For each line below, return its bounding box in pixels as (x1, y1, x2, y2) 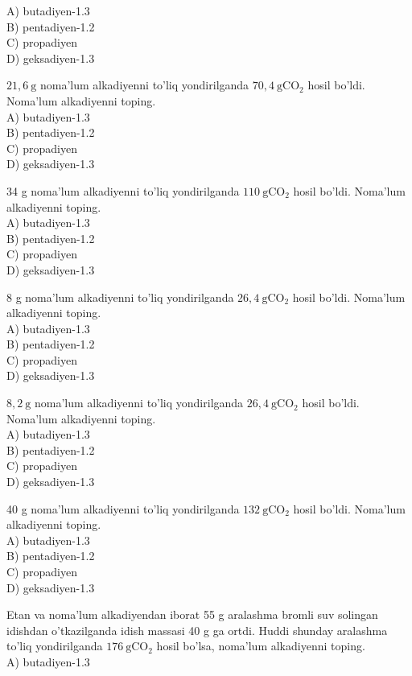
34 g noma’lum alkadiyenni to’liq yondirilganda (6, 182, 240, 199)
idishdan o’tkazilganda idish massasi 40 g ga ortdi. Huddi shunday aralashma (6, 621, 388, 638)
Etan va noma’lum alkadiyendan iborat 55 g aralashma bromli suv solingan (6, 606, 378, 623)
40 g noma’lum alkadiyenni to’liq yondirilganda (6, 500, 240, 517)
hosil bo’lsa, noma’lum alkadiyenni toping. (156, 637, 365, 654)
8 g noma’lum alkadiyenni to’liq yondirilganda (6, 288, 234, 305)
